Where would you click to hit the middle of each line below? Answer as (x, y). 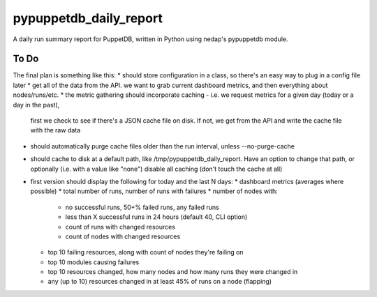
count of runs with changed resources (120, 227)
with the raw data (56, 130)
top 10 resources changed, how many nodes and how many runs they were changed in (173, 272)
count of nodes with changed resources (123, 236)
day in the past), (36, 105)
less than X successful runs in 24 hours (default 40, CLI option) (156, 217)
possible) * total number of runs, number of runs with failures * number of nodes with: (154, 191)
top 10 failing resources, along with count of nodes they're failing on (146, 252)
